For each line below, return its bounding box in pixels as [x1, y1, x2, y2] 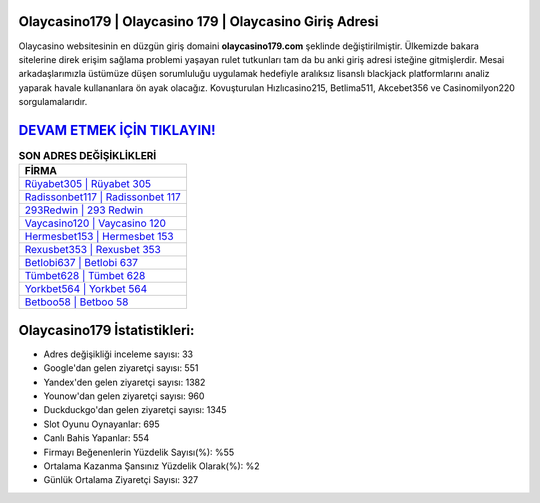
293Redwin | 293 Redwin [24, 203, 144, 217]
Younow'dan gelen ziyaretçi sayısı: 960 [43, 390, 205, 402]
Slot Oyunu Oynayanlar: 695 [43, 418, 160, 430]
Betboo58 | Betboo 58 [24, 295, 129, 309]
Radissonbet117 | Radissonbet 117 [24, 190, 182, 204]
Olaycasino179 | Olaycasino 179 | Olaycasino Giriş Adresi [18, 13, 379, 30]
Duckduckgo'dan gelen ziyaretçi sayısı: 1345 [43, 404, 227, 416]
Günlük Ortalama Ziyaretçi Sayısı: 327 [43, 474, 199, 486]
